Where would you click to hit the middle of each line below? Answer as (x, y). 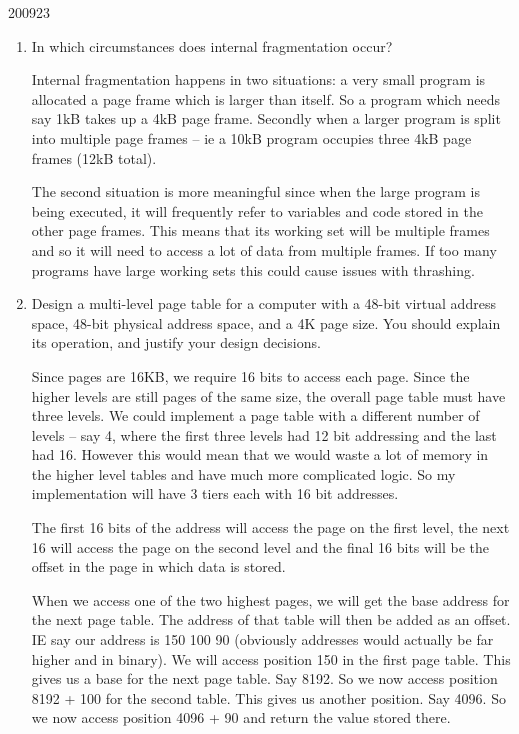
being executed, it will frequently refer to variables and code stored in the (257, 210)
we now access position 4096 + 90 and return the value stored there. (241, 717)
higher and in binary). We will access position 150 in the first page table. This (271, 658)
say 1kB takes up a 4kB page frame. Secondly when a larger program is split (266, 118)
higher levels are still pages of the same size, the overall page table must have (268, 395)
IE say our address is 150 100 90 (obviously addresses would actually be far (262, 639)
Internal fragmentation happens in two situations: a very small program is (258, 79)
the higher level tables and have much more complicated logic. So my (243, 473)
